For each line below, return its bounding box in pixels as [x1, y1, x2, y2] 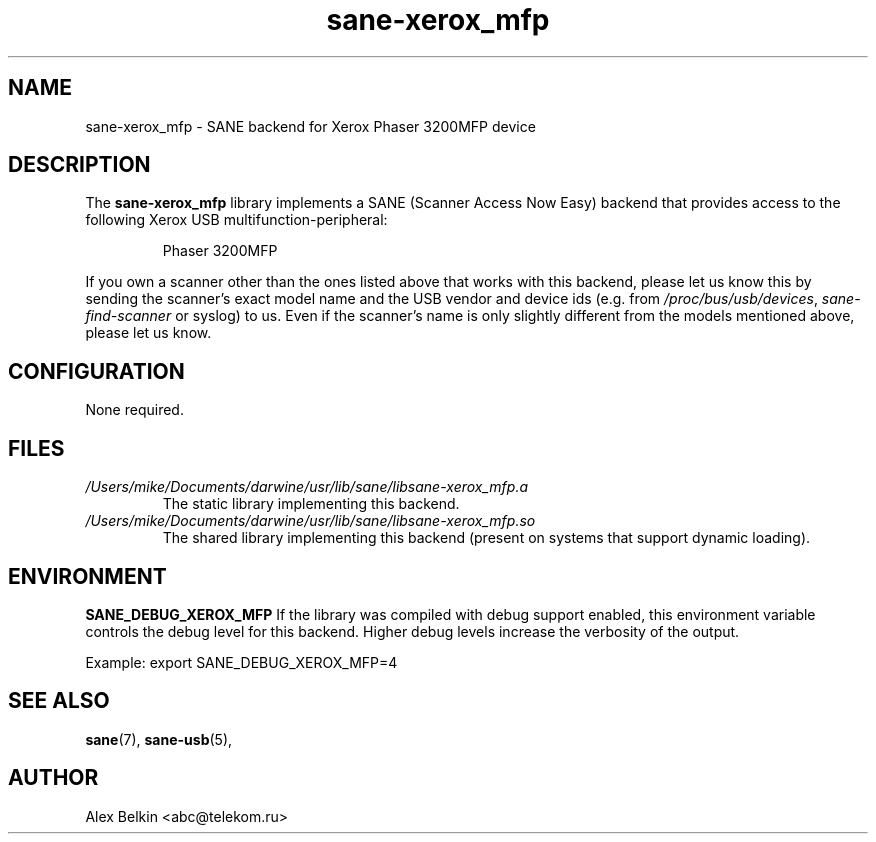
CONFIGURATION [8, 358, 185, 384]
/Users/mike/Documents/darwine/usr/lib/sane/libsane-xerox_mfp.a [85, 478, 529, 496]
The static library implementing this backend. [162, 495, 460, 513]
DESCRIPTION [8, 152, 151, 178]
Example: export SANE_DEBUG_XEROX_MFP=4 [85, 653, 398, 671]
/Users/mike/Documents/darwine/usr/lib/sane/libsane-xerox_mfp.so [85, 512, 536, 530]
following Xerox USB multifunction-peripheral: [85, 211, 388, 229]
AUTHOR [8, 765, 99, 791]
